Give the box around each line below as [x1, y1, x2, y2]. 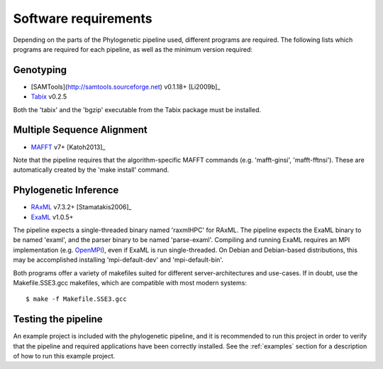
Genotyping [13, 64, 67, 76]
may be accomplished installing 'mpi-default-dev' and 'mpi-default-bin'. [13, 255, 223, 264]
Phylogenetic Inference [13, 184, 119, 197]
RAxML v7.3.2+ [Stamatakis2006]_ [30, 203, 132, 211]
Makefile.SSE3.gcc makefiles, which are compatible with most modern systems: [13, 278, 248, 287]
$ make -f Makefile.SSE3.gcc [26, 295, 127, 303]
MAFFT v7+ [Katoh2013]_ [30, 143, 106, 151]
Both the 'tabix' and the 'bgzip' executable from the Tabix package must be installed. [13, 105, 262, 114]
